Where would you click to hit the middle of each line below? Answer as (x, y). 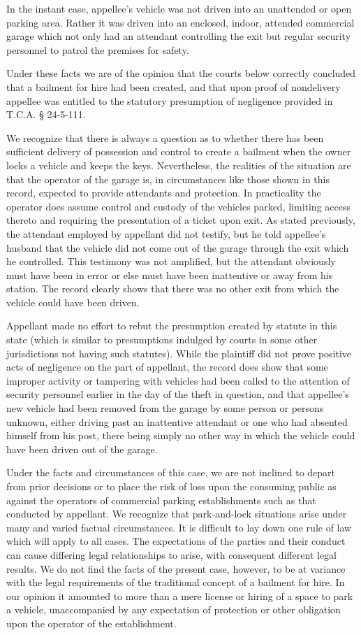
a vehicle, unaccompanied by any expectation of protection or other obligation (174, 609)
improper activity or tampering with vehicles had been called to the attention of (178, 380)
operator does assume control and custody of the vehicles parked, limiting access (178, 206)
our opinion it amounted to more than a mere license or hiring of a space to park (180, 595)
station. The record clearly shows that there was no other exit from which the (173, 288)
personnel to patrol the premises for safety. (98, 49)
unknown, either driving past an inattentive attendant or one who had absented (177, 421)
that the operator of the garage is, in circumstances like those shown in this (168, 179)
